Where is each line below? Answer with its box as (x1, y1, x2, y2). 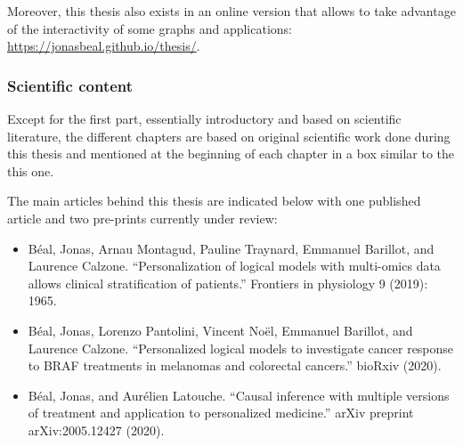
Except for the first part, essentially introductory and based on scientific (7, 109, 402, 127)
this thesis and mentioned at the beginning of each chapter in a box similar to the (7, 144, 455, 163)
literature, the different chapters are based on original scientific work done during (7, 126, 451, 145)
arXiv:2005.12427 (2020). (28, 420, 165, 439)
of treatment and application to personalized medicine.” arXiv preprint (28, 403, 414, 422)
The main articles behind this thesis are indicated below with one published (7, 191, 421, 210)
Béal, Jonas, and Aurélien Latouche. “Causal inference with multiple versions (28, 385, 450, 404)
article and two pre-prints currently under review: (7, 208, 278, 227)
